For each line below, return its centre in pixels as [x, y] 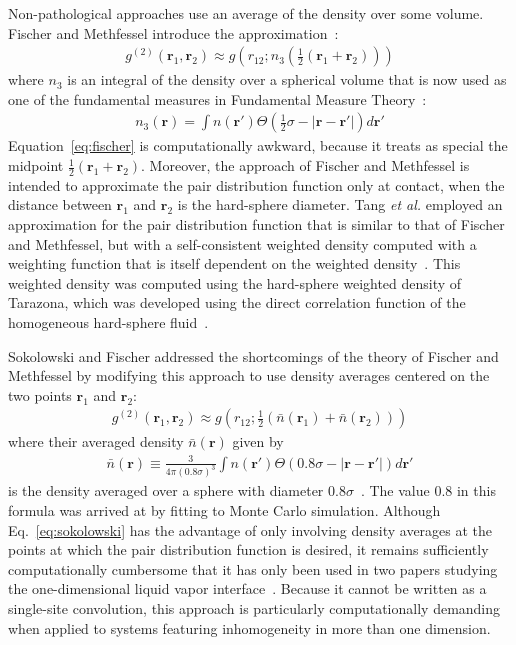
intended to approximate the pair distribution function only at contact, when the [256, 184]
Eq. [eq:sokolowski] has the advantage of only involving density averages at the [250, 529]
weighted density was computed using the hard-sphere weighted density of [235, 282]
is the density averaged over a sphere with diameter [166, 490]
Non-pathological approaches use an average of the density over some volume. [246, 13]
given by [258, 441]
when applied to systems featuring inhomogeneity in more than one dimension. [249, 627]
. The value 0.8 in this [428, 490]
